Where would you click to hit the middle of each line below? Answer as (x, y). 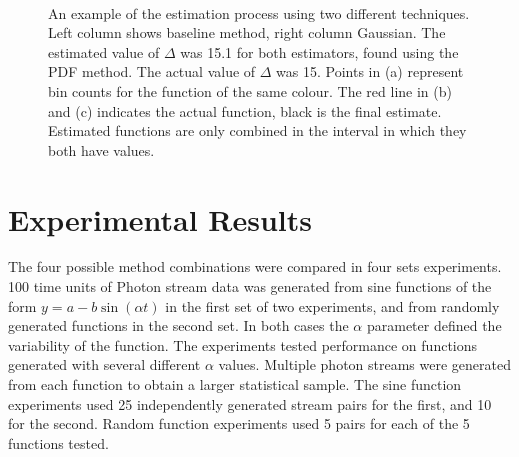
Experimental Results (160, 218)
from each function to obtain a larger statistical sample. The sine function (235, 384)
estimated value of (104, 51)
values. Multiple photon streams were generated (364, 364)
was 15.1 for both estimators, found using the (319, 51)
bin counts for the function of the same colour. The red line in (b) (250, 90)
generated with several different (104, 364)
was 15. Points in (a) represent (370, 71)
